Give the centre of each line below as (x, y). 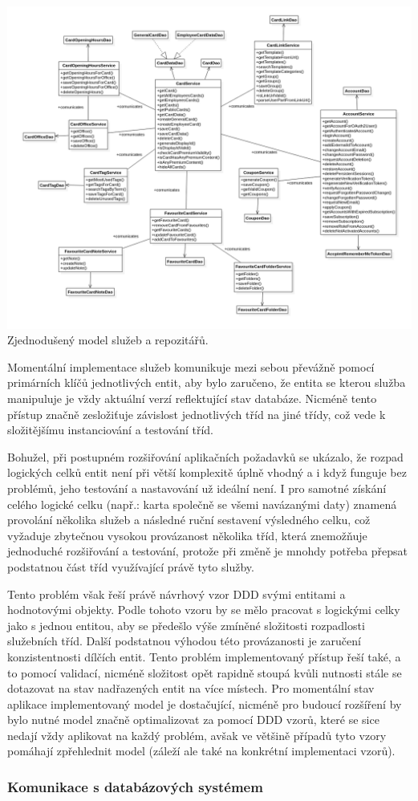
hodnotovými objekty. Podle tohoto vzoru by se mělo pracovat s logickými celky (204, 610)
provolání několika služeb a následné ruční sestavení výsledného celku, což (189, 520)
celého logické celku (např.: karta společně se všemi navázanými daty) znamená (202, 504)
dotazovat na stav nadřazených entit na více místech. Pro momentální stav (191, 688)
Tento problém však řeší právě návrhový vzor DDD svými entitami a (177, 594)
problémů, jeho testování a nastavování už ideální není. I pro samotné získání (197, 488)
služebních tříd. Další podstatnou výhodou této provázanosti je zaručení (184, 641)
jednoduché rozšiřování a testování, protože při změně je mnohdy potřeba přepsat (208, 551)
